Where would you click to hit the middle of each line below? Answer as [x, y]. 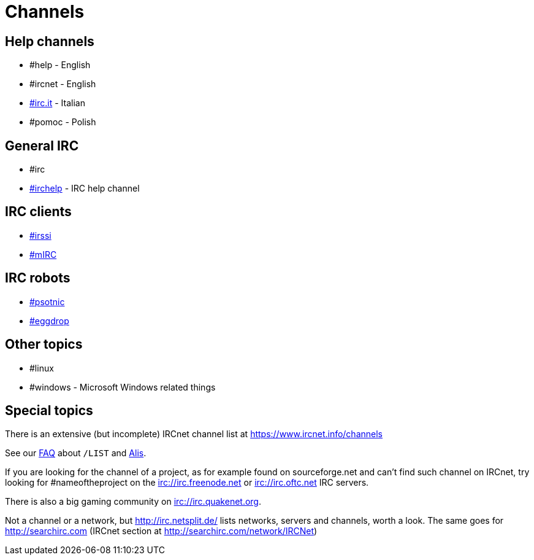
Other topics [44, 344]
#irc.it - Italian [57, 103]
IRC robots [38, 278]
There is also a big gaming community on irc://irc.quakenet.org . [133, 502]
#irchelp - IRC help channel [85, 189]
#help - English [60, 65]
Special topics [49, 410]
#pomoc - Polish [63, 122]
